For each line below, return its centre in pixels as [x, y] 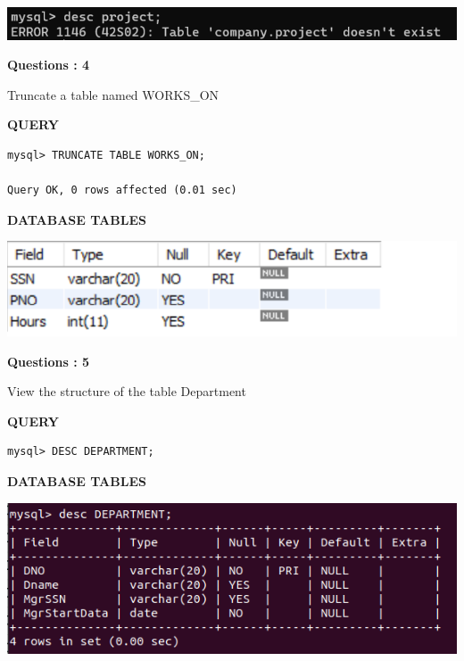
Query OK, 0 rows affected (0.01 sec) [122, 190]
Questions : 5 [49, 361]
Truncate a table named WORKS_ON [113, 94]
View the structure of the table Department [127, 391]
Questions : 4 [49, 65]
